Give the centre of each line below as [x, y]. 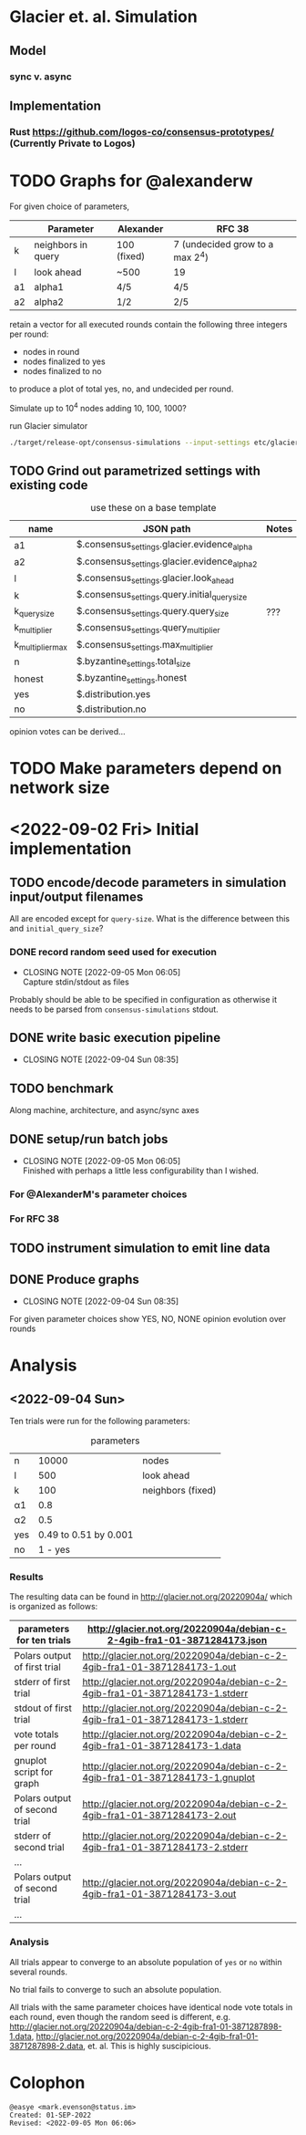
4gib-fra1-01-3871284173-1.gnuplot [168, 1778]
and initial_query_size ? [56, 929]
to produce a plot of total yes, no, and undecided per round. [122, 389]
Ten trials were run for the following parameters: [100, 1422]
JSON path [167, 529]
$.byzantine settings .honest [132, 678]
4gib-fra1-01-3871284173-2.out [159, 1816]
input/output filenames [76, 896]
